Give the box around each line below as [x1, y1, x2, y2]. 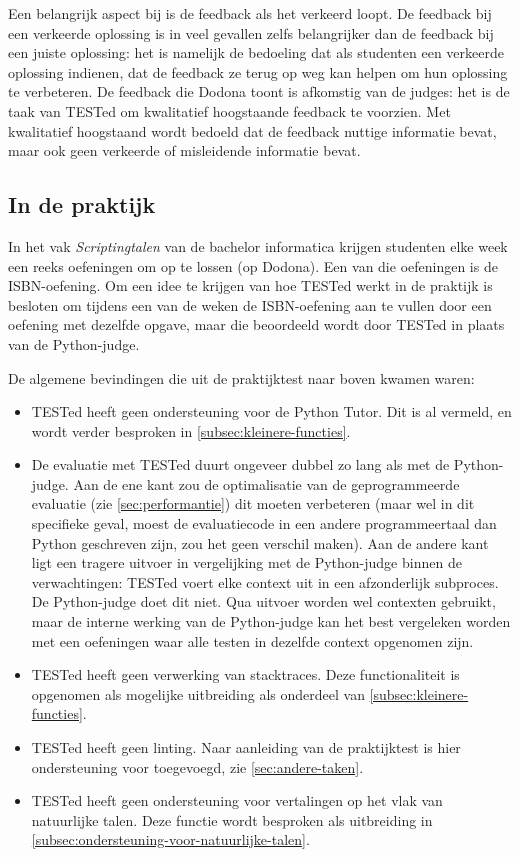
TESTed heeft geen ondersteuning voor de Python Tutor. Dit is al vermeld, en [31, 401, 512, 422]
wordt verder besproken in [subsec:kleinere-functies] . [31, 420, 351, 441]
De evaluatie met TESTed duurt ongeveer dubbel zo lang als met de [31, 454, 450, 475]
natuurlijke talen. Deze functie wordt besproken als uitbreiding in [31, 809, 433, 830]
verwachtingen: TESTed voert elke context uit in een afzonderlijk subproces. [31, 571, 499, 592]
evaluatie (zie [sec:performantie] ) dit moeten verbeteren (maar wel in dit [31, 493, 475, 514]
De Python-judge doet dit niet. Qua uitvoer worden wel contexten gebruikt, [31, 591, 496, 612]
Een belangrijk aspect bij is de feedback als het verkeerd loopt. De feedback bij [8, 3, 492, 23]
